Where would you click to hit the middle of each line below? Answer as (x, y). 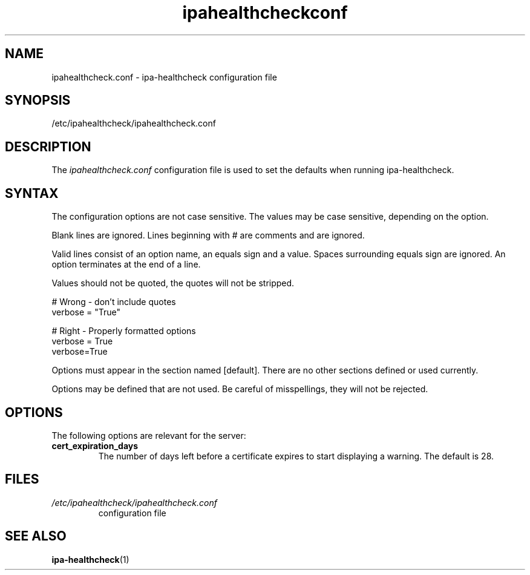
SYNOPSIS (38, 100)
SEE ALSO (36, 536)
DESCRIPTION (48, 146)
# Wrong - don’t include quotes (114, 302)
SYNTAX (32, 193)
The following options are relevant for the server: (149, 435)
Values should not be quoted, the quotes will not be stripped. (173, 283)
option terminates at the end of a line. (126, 264)
